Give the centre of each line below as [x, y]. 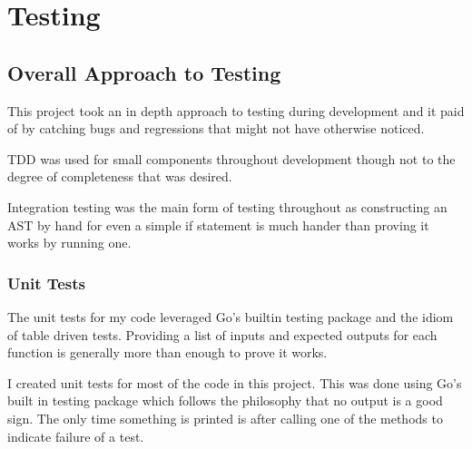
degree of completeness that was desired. [120, 176]
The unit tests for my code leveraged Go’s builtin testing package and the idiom [231, 316]
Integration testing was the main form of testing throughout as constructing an [227, 206]
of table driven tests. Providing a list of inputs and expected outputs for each [222, 334]
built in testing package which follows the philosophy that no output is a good [225, 400]
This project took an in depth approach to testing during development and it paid [236, 110]
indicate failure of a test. [76, 436]
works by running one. [69, 243]
